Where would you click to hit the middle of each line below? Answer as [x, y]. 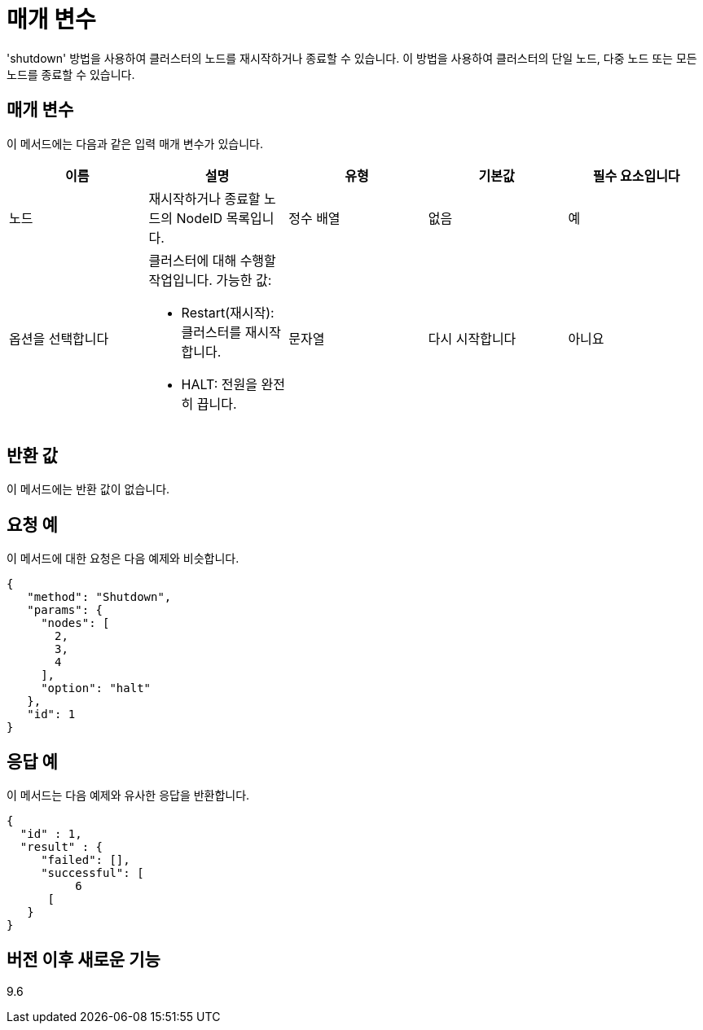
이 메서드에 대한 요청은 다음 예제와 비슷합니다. [123, 559]
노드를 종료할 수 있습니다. [71, 74]
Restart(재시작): [228, 312]
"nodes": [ [75, 623]
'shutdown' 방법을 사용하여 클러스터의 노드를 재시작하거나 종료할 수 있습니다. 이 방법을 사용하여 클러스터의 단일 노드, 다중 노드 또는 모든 [352, 58]
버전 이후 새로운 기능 [83, 959]
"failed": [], [86, 860]
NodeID [200, 218]
